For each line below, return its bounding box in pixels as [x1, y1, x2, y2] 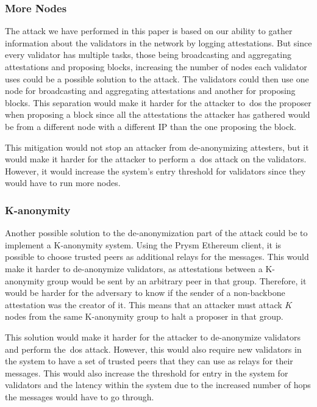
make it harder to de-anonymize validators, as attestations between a [5, 262, 263, 275]
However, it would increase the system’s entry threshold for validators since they [5, 164, 306, 177]
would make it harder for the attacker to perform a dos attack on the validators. [5, 153, 307, 165]
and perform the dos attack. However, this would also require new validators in [5, 342, 302, 355]
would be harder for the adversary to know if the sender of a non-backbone [5, 286, 285, 299]
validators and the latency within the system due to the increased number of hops [5, 378, 311, 391]
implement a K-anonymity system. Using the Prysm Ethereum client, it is [5, 238, 282, 251]
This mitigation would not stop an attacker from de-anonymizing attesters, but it [5, 140, 309, 153]
